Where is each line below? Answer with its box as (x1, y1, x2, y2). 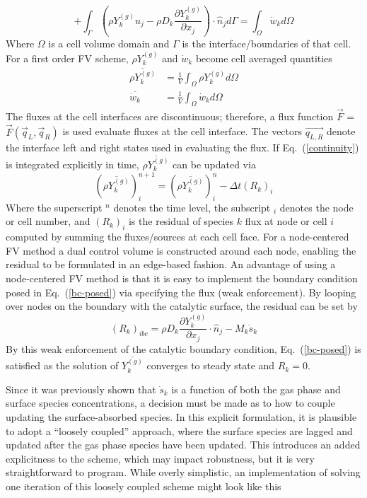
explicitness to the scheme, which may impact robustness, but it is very (6, 451, 315, 465)
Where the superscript (6, 199, 103, 214)
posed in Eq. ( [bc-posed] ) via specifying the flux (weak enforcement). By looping (6, 284, 356, 299)
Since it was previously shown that (6, 381, 156, 396)
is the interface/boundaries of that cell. (182, 36, 351, 51)
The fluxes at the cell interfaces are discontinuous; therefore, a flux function (6, 108, 334, 123)
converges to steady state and (146, 358, 275, 373)
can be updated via (173, 156, 256, 171)
